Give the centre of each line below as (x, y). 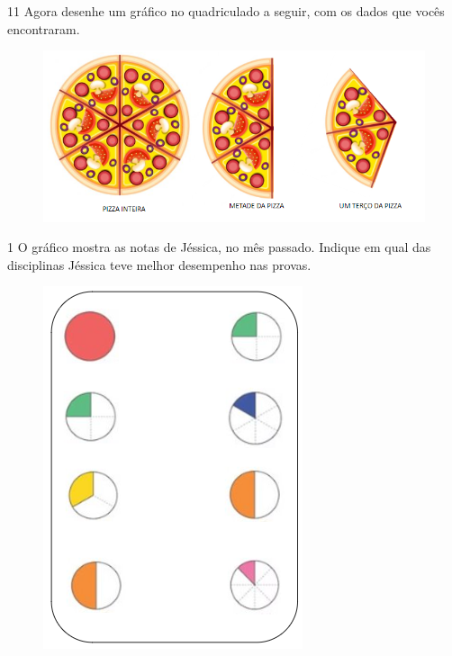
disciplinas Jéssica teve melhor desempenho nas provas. (159, 264)
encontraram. (44, 28)
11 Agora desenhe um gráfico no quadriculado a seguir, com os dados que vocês (226, 11)
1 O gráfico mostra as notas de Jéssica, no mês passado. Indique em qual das (219, 247)
